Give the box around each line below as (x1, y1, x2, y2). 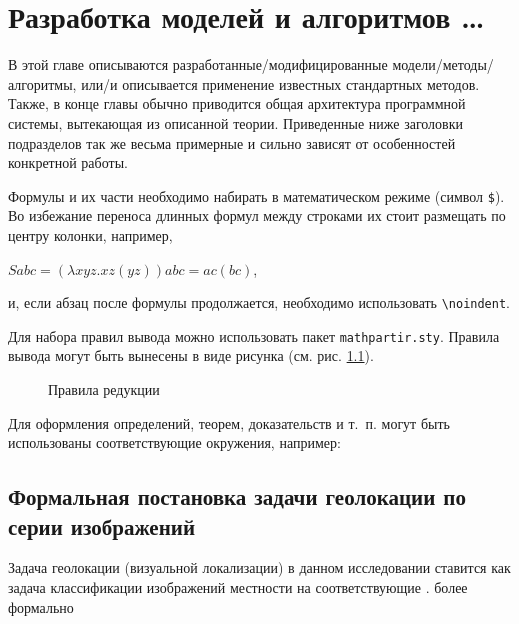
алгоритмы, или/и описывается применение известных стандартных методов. (8, 73, 480, 94)
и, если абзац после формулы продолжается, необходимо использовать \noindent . (8, 292, 510, 313)
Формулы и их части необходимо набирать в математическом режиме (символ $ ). (8, 185, 505, 206)
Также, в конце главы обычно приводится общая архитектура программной (8, 93, 466, 114)
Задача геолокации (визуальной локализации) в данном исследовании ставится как (8, 557, 511, 578)
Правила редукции (48, 379, 160, 400)
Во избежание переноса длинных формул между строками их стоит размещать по (8, 205, 506, 226)
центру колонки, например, (8, 224, 173, 245)
